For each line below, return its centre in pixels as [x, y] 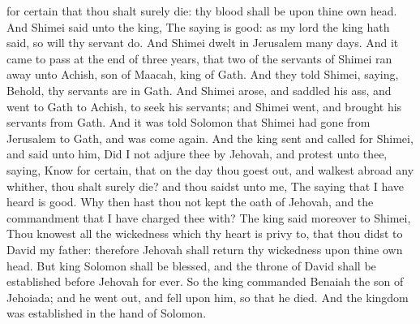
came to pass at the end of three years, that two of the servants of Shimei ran [199, 58]
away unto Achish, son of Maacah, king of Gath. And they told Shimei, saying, [203, 74]
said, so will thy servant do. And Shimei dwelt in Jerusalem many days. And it [203, 43]
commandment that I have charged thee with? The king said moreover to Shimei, [209, 217]
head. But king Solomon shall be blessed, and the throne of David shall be [191, 265]
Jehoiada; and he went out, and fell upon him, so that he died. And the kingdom [208, 297]
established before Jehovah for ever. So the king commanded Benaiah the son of [205, 281]
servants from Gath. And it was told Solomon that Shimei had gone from [189, 122]
